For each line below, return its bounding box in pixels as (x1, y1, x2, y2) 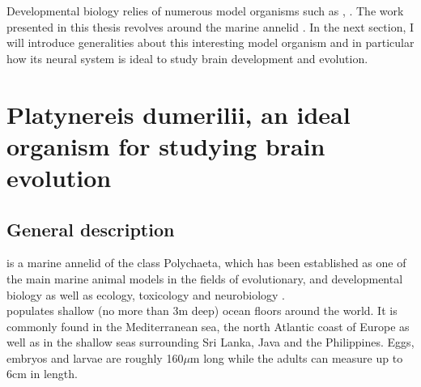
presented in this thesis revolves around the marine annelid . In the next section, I (6, 18, 415, 35)
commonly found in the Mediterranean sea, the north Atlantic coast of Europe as (6, 317, 410, 334)
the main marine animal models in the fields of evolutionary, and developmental (6, 270, 403, 287)
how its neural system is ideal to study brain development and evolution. (6, 49, 368, 66)
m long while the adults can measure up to (189, 349, 403, 366)
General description (6, 216, 175, 241)
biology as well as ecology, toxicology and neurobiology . (6, 286, 285, 303)
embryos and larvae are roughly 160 (6, 349, 184, 366)
